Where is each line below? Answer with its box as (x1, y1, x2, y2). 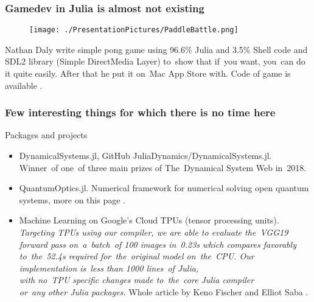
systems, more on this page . (19, 193, 125, 206)
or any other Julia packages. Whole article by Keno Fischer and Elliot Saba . (19, 286, 309, 298)
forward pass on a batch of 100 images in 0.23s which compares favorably (19, 237, 296, 250)
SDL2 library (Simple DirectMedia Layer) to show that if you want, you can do (5, 55, 305, 68)
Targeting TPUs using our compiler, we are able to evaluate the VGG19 (19, 226, 288, 239)
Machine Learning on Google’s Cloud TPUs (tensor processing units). (19, 214, 279, 226)
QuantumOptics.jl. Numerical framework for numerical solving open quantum (19, 181, 309, 194)
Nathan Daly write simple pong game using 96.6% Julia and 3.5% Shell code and (5, 43, 308, 55)
